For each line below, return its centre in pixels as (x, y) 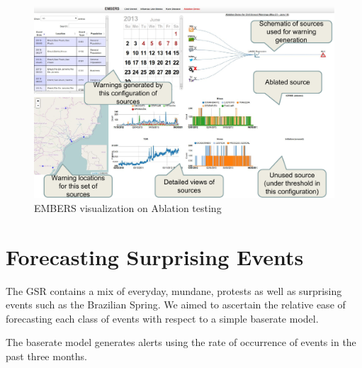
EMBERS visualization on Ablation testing (128, 207)
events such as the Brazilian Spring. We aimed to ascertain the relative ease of (176, 305)
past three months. (46, 356)
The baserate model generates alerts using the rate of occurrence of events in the (181, 342)
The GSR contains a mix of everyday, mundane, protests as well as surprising (174, 290)
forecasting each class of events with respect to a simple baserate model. (162, 318)
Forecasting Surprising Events (155, 256)
